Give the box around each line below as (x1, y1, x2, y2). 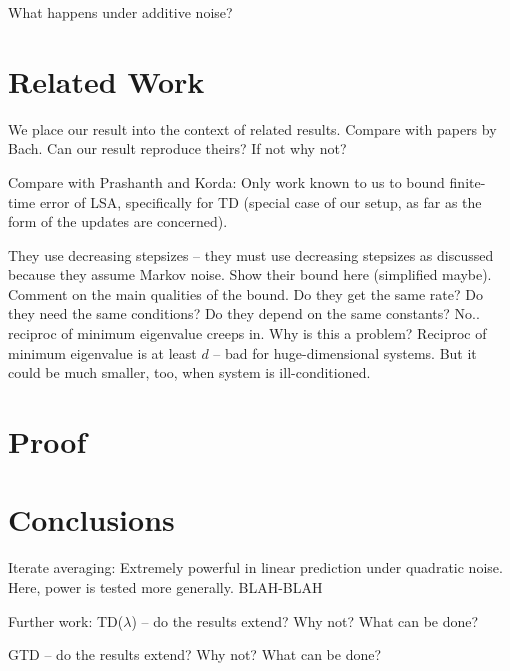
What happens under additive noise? (8, 2, 233, 22)
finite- (449, 171, 486, 192)
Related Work (8, 60, 205, 101)
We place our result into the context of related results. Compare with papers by (8, 118, 497, 139)
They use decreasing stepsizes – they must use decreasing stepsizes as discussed (8, 244, 494, 265)
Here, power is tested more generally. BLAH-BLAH (8, 576, 323, 597)
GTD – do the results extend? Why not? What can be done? (8, 644, 382, 665)
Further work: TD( (8, 610, 124, 631)
